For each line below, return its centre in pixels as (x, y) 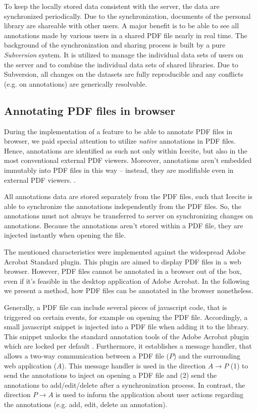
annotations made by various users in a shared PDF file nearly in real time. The (126, 35)
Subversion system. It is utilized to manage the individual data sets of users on (124, 54)
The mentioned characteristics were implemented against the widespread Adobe (125, 252)
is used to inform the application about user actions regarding (150, 394)
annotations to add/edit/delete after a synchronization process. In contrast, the (125, 385)
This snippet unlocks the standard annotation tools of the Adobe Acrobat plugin (127, 336)
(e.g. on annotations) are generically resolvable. (76, 83)
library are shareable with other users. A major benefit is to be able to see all (122, 26)
